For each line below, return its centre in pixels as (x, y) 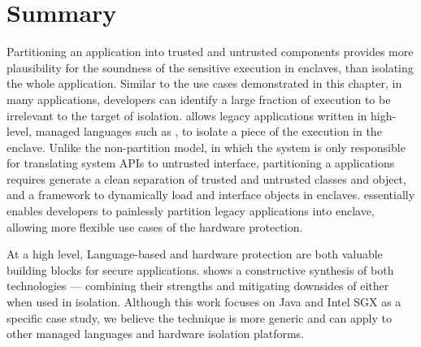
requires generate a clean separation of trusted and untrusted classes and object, (206, 178)
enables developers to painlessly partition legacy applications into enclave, (191, 211)
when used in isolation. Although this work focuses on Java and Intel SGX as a (204, 302)
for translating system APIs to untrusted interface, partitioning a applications (201, 163)
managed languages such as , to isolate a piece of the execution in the (208, 131)
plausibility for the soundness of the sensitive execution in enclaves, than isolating (210, 67)
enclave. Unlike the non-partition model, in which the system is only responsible (206, 147)
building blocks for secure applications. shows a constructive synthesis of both (200, 269)
